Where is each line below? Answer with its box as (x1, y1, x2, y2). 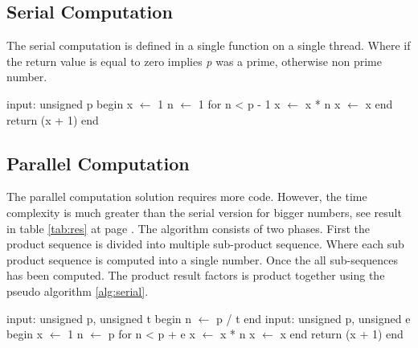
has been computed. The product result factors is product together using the (6, 267, 385, 284)
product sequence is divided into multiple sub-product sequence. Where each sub (6, 235, 404, 252)
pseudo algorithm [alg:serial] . (6, 282, 149, 299)
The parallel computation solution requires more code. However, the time (6, 188, 367, 205)
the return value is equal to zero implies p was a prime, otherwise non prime (6, 52, 382, 69)
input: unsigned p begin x (6, 95, 133, 112)
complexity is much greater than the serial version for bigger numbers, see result (6, 203, 402, 220)
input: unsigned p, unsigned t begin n (6, 309, 192, 326)
